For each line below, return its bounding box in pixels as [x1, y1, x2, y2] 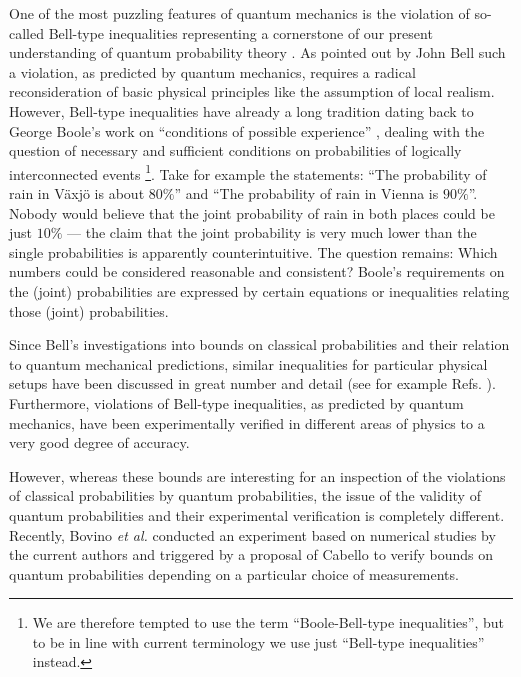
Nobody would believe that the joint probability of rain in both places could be [9, 202, 495, 223]
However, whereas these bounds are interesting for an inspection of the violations [9, 465, 506, 486]
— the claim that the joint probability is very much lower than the [67, 222, 477, 243]
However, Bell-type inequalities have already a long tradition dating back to [9, 100, 474, 121]
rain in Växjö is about [9, 183, 145, 203]
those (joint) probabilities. [9, 300, 169, 321]
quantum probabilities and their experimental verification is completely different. [9, 504, 505, 525]
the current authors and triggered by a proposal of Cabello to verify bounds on [9, 544, 493, 565]
